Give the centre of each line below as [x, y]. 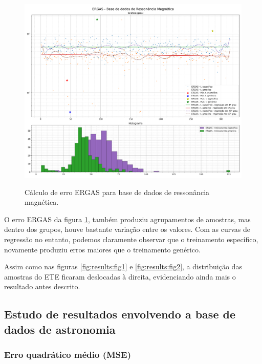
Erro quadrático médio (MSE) [68, 355]
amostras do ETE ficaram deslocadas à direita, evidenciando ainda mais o [120, 276]
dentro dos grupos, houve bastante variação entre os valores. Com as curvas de [127, 229]
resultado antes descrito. [42, 286]
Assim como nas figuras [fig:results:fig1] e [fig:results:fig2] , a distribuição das [123, 266]
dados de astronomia [60, 329]
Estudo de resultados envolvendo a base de [120, 314]
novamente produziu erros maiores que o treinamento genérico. [102, 249]
